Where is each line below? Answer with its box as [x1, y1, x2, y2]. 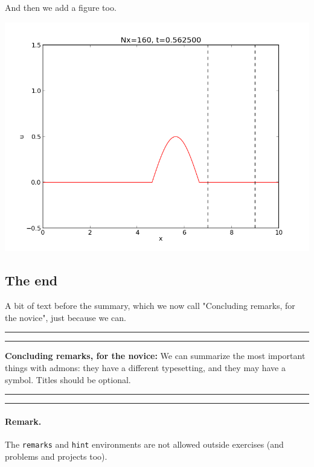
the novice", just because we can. [5, 311, 126, 323]
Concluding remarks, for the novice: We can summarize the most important [5, 349, 306, 362]
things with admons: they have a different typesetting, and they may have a [5, 361, 286, 374]
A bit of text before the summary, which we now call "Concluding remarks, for [5, 299, 295, 312]
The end [5, 271, 58, 290]
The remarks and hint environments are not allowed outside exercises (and [5, 438, 284, 451]
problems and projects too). [5, 450, 107, 462]
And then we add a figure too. [5, 1, 117, 13]
